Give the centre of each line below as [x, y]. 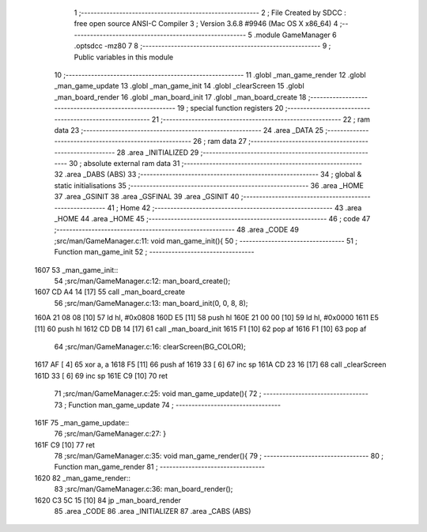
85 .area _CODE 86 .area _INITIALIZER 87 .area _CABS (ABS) [153, 511]
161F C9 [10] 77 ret [64, 445]
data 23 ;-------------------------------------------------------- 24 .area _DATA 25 [189, 130]
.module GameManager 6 [295, 35]
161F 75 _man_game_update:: [82, 422]
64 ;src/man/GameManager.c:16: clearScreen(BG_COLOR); [150, 346]
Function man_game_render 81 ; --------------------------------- [159, 467]
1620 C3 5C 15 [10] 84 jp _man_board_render [108, 500]
